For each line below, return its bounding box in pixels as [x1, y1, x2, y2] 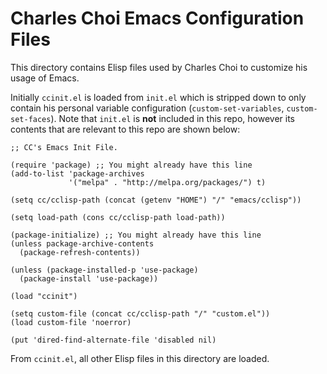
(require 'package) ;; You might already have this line [10, 160, 253, 170]
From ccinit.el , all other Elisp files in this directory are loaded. [10, 352, 270, 364]
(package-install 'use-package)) [19, 273, 159, 284]
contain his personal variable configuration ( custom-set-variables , [10, 102, 285, 114]
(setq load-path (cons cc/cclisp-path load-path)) [10, 212, 226, 222]
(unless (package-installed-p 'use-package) [10, 265, 199, 275]
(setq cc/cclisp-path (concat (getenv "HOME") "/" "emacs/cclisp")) [10, 195, 302, 205]
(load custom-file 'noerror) [10, 317, 132, 327]
